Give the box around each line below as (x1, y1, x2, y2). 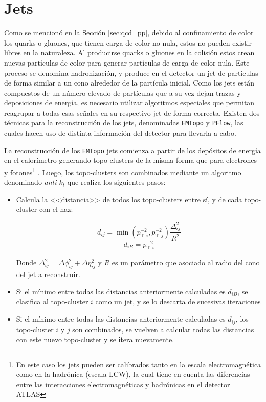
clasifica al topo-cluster (16, 296, 88, 307)
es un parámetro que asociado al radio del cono (112, 257, 260, 268)
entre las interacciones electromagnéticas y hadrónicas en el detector (16, 378, 230, 389)
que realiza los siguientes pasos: (67, 177, 166, 187)
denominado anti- (4, 177, 59, 187)
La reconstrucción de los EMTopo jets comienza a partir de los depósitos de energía (4, 144, 261, 155)
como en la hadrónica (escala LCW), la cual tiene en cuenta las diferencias (16, 369, 250, 379)
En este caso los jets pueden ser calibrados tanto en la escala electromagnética (16, 358, 261, 369)
